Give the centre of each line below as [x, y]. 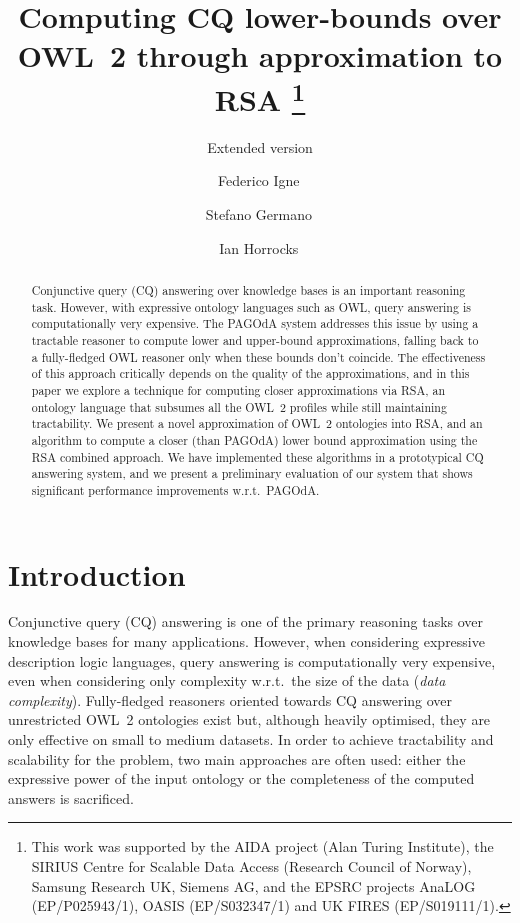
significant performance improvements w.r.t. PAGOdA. [175, 489]
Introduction [97, 573]
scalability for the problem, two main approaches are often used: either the [237, 758]
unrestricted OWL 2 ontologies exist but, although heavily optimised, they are [249, 719]
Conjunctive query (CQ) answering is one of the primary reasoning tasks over [246, 621]
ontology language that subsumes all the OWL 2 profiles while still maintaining [239, 406]
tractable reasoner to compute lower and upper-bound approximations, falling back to [255, 339]
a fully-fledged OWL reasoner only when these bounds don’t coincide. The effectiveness [258, 356]
